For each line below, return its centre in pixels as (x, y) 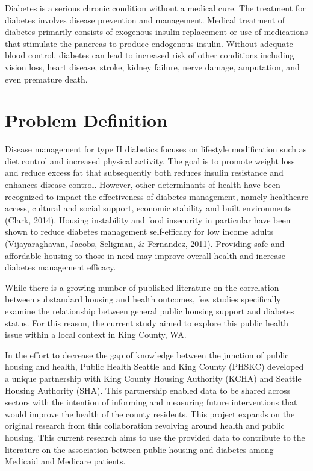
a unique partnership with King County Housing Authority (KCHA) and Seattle (153, 378)
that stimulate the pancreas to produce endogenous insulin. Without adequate (149, 43)
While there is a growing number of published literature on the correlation (142, 287)
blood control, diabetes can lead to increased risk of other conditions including (150, 55)
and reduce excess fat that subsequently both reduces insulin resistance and (144, 173)
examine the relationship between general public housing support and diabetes (150, 311)
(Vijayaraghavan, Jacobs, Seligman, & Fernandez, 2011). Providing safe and (145, 244)
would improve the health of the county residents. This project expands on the (150, 413)
